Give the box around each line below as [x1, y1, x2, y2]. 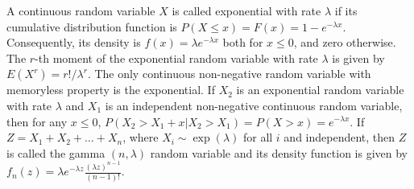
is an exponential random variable [236, 81, 404, 98]
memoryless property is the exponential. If [6, 81, 215, 98]
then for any [6, 113, 68, 129]
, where [122, 129, 159, 146]
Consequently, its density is [6, 34, 141, 51]
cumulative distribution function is [6, 18, 177, 35]
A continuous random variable [6, 2, 155, 18]
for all [242, 129, 273, 146]
